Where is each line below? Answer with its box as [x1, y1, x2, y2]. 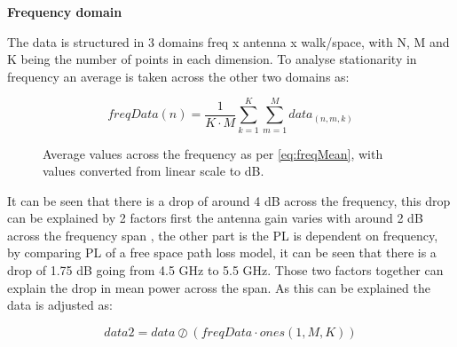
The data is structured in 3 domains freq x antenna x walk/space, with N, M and [7, 32, 450, 51]
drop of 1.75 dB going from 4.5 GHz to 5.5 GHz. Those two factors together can [7, 261, 444, 280]
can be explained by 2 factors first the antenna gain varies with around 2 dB [7, 209, 423, 227]
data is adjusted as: [7, 296, 113, 314]
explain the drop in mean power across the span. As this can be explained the [7, 278, 430, 296]
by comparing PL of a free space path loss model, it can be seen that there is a [7, 243, 437, 262]
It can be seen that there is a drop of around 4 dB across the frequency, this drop [7, 191, 451, 209]
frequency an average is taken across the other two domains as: [7, 67, 350, 85]
